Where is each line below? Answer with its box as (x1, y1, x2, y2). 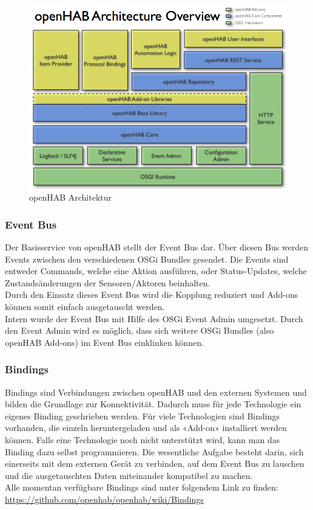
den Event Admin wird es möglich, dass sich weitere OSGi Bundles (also (5, 324, 274, 337)
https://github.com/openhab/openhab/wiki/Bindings (5, 493, 204, 506)
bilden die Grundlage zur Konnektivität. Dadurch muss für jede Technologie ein (5, 398, 301, 410)
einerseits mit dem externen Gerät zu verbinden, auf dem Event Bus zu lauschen (5, 457, 305, 470)
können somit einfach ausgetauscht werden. (5, 300, 165, 313)
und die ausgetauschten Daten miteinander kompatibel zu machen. (5, 469, 253, 481)
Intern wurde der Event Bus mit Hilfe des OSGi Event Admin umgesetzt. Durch (5, 312, 303, 325)
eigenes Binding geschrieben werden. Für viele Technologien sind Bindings (5, 409, 280, 422)
